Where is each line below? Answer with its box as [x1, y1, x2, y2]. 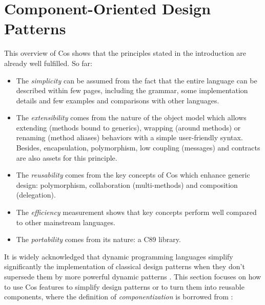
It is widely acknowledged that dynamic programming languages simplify [4, 251, 233, 262]
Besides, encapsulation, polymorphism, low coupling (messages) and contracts [16, 142, 260, 153]
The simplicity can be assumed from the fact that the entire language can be [16, 75, 257, 85]
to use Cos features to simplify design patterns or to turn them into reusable [4, 281, 244, 292]
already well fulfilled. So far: [4, 57, 93, 68]
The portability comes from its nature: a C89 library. [16, 234, 181, 245]
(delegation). [16, 189, 56, 200]
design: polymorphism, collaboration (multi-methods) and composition [16, 179, 238, 190]
